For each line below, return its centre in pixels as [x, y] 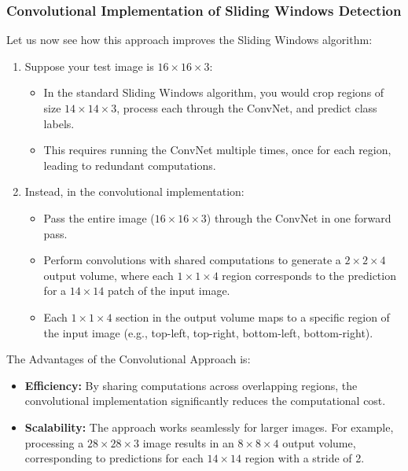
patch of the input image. [169, 291]
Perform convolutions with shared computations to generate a [192, 260]
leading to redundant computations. [130, 165]
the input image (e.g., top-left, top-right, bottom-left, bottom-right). [208, 332]
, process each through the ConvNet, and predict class [247, 108]
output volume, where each [108, 275]
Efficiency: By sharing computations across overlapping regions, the [191, 385]
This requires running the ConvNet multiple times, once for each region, [217, 150]
